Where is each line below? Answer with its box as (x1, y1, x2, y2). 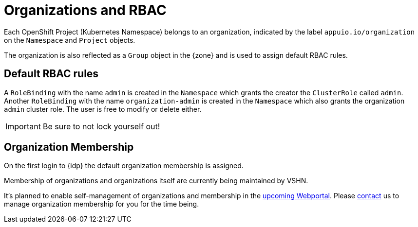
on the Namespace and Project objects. (4, 35, 135, 44)
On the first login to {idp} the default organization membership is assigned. (4, 161, 244, 170)
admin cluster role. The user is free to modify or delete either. (4, 105, 202, 113)
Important (5, 121, 41, 131)
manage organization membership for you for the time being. (4, 200, 199, 209)
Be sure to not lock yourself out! (42, 121, 160, 131)
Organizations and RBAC (4, 2, 167, 18)
